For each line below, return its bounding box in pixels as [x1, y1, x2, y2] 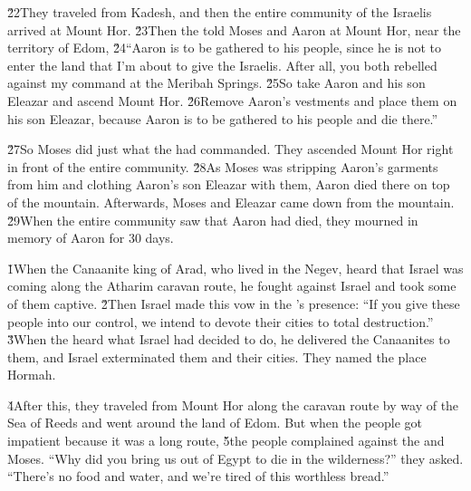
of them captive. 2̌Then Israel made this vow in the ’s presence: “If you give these [7, 294, 460, 313]
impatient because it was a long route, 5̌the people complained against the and [7, 431, 445, 450]
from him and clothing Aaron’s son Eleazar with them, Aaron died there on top [7, 175, 450, 194]
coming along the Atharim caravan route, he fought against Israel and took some [7, 276, 457, 295]
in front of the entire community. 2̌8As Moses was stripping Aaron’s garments [7, 157, 438, 176]
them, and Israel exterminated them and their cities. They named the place [7, 347, 427, 366]
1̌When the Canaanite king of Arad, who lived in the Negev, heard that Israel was [7, 258, 464, 277]
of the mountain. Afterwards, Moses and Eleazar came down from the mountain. [7, 192, 455, 211]
